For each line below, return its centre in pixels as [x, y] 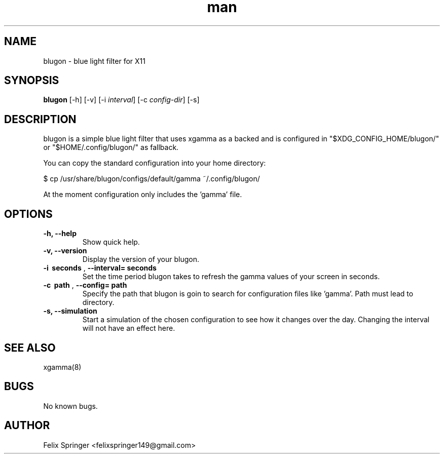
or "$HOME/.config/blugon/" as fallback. [111, 147]
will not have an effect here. [129, 328]
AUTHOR [27, 426]
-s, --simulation [70, 311]
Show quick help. [111, 242]
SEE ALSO [30, 348]
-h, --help [60, 234]
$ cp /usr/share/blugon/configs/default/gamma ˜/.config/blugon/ [152, 179]
